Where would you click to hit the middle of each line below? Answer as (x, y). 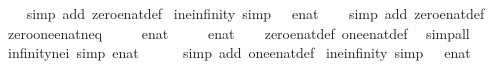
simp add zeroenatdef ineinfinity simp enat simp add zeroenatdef (255, 13)
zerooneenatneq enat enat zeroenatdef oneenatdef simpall (238, 32)
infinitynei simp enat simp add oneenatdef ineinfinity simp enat (239, 52)
